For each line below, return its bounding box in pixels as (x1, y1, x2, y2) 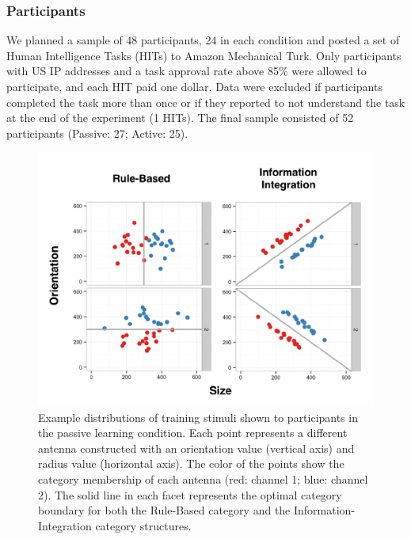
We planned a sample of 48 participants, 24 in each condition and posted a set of (6, 32, 400, 48)
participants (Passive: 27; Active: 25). (6, 124, 188, 141)
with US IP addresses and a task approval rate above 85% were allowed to (6, 63, 367, 79)
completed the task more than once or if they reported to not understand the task (6, 93, 405, 110)
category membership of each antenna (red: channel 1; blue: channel (38, 470, 368, 487)
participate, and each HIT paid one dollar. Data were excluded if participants (6, 78, 382, 94)
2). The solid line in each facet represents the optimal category (38, 486, 342, 503)
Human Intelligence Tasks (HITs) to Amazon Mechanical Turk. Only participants (6, 47, 401, 63)
